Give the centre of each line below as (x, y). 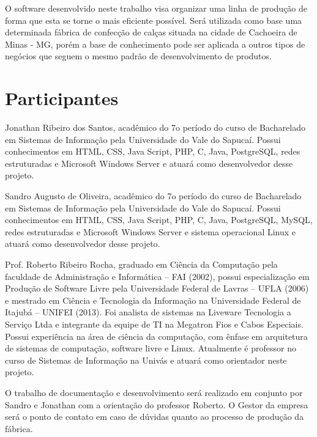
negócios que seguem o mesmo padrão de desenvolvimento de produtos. (138, 56)
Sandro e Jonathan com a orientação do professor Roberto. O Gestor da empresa (157, 404)
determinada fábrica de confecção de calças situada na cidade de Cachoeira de (151, 32)
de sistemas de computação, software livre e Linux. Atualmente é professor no (151, 348)
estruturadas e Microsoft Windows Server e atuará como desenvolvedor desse (149, 163)
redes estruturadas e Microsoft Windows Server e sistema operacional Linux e (151, 231)
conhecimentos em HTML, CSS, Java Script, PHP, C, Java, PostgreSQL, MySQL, (159, 220)
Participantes (62, 98)
